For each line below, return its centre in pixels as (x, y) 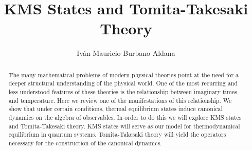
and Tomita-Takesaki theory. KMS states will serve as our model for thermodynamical (124, 126)
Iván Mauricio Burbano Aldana (126, 53)
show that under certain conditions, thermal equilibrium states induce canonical (115, 109)
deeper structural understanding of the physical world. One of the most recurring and (123, 83)
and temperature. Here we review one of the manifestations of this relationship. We (120, 100)
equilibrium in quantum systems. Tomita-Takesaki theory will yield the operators (117, 134)
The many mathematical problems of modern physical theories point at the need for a (124, 74)
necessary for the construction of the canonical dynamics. (85, 143)
